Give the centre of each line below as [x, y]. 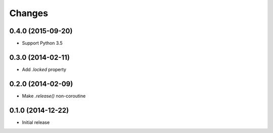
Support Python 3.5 [42, 43]
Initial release [36, 122]
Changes [29, 13]
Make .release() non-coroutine [54, 96]
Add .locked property [44, 69]
